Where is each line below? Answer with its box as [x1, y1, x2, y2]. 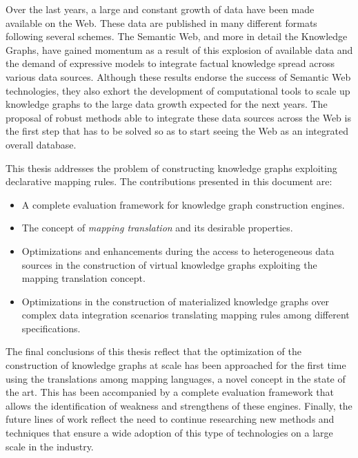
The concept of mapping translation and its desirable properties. [21, 220, 293, 235]
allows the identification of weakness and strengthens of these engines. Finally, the [6, 398, 352, 412]
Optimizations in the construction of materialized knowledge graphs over [21, 294, 330, 308]
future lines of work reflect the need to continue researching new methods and [6, 412, 335, 426]
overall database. [6, 137, 77, 151]
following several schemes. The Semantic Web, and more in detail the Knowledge [6, 29, 348, 44]
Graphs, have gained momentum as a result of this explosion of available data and [6, 42, 353, 57]
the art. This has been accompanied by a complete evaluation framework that [6, 385, 334, 399]
